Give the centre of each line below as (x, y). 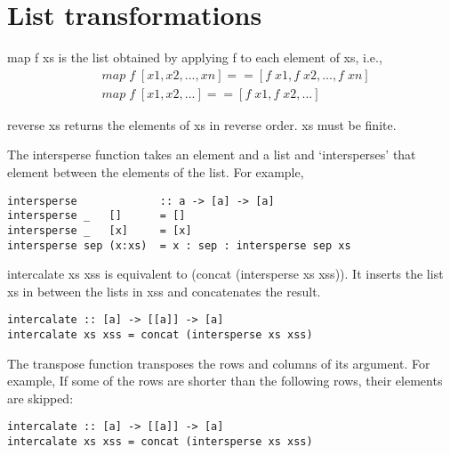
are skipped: (40, 398)
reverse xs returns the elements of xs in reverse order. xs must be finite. (202, 124)
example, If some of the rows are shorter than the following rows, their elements (225, 381)
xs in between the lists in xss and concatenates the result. (164, 291)
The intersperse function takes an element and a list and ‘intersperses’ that (212, 154)
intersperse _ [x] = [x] (100, 230)
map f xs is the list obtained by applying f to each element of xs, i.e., (195, 57)
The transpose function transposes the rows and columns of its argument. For (219, 363)
